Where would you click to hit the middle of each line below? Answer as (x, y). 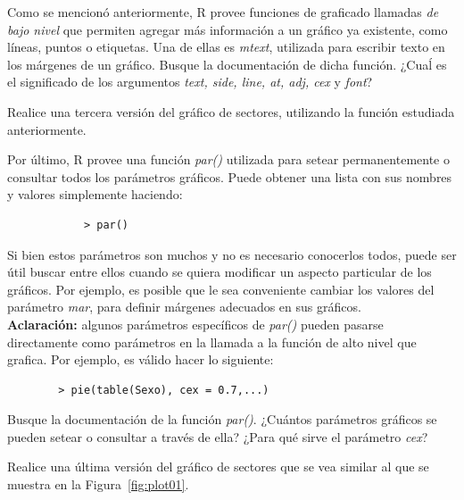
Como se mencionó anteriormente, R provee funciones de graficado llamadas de (223, 12)
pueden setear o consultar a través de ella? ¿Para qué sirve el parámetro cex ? (218, 436)
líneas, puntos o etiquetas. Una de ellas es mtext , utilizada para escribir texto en (226, 47)
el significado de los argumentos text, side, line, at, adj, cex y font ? (190, 82)
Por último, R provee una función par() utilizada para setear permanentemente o (228, 159)
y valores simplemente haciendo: (95, 194)
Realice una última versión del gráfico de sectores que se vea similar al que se (218, 467)
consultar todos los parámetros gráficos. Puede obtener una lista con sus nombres (230, 176)
